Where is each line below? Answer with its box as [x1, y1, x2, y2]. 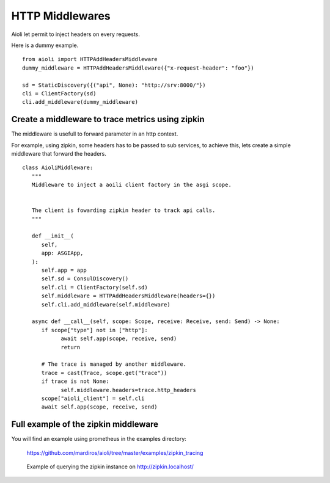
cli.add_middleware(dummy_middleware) [22, 98, 139, 106]
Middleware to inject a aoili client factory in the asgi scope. [31, 181, 232, 189]
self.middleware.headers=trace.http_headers [61, 387, 197, 393]
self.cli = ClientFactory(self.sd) [41, 284, 148, 291]
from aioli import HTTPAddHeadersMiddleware [22, 56, 158, 63]
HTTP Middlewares [11, 9, 111, 23]
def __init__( [31, 233, 74, 239]
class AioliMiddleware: [22, 164, 94, 171]
